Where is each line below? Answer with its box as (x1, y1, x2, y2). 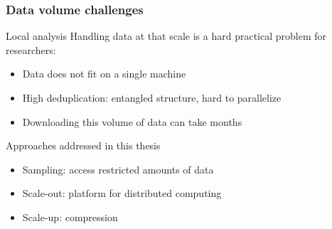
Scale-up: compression (22, 209, 118, 224)
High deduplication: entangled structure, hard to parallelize (22, 90, 282, 105)
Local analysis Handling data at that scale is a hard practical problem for (6, 28, 327, 43)
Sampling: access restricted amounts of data (22, 161, 214, 176)
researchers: (6, 42, 56, 57)
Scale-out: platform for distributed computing (22, 186, 222, 201)
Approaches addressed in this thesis (6, 138, 161, 153)
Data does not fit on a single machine (22, 66, 186, 81)
